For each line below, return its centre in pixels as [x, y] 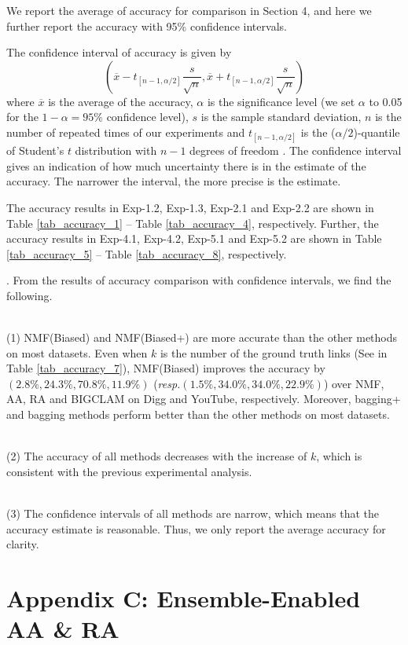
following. [29, 295]
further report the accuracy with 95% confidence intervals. [147, 26]
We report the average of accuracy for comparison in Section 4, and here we [189, 10]
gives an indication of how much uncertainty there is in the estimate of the [186, 165]
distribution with [116, 150]
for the [22, 117]
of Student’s [35, 150]
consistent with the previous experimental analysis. [129, 471]
